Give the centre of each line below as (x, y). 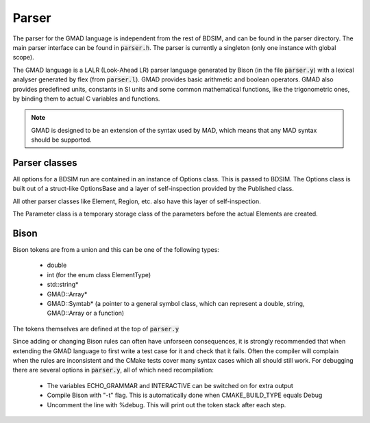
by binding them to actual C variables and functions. (86, 99)
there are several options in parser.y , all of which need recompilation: (113, 370)
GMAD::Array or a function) (86, 313)
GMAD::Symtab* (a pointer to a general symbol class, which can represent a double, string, (176, 304)
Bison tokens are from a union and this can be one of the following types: (116, 250)
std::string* (63, 285)
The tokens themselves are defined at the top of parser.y (96, 329)
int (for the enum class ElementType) (99, 274)
